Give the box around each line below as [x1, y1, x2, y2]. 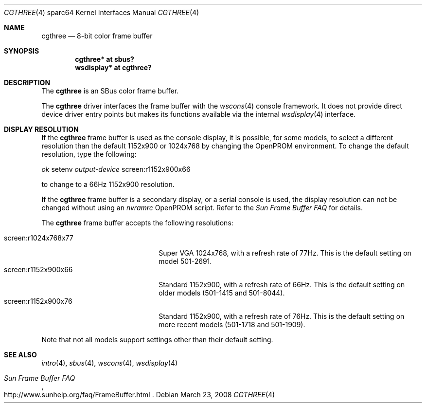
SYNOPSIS [4, 47, 39, 55]
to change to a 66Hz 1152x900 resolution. [41, 180, 175, 188]
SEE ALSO [4, 351, 37, 359]
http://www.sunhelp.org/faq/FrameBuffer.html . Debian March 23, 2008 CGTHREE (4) [4, 390, 275, 399]
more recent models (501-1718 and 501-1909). [159, 320, 305, 329]
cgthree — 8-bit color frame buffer [41, 32, 153, 40]
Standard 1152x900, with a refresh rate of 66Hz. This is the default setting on [159, 280, 405, 289]
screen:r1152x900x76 [4, 297, 72, 305]
